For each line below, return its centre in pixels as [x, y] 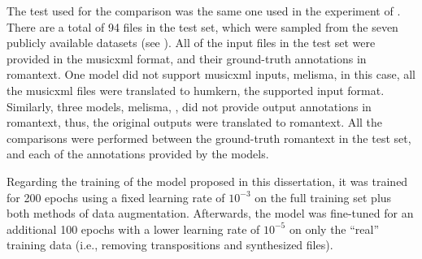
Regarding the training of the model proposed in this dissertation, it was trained [207, 181]
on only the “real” [334, 229]
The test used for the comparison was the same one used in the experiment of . [204, 11]
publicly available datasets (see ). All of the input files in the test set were [191, 43]
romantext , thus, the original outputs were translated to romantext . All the [195, 122]
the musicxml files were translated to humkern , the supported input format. [196, 90]
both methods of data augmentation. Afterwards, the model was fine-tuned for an [210, 213]
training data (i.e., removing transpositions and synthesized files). [170, 245]
